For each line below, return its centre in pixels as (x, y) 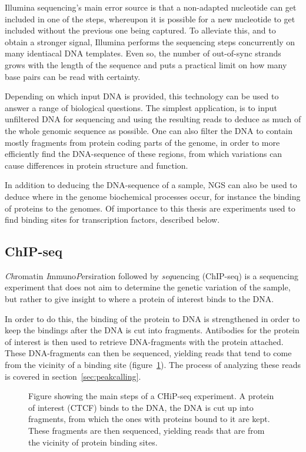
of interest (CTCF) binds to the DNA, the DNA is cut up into (141, 407)
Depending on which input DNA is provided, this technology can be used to (142, 96)
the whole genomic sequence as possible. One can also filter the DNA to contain (149, 130)
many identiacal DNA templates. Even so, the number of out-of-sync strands (143, 53)
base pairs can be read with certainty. (73, 76)
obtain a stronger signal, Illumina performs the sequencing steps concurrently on (150, 41)
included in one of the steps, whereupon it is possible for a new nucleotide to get (150, 19)
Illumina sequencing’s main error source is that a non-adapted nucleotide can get (151, 7)
